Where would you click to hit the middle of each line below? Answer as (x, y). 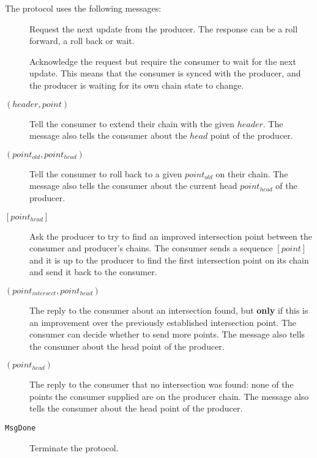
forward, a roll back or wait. (82, 41)
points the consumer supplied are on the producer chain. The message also (169, 396)
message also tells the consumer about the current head (133, 186)
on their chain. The (252, 173)
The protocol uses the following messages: (83, 8)
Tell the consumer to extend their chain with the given (132, 123)
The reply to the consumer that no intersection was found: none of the (162, 384)
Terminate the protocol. (74, 447)
